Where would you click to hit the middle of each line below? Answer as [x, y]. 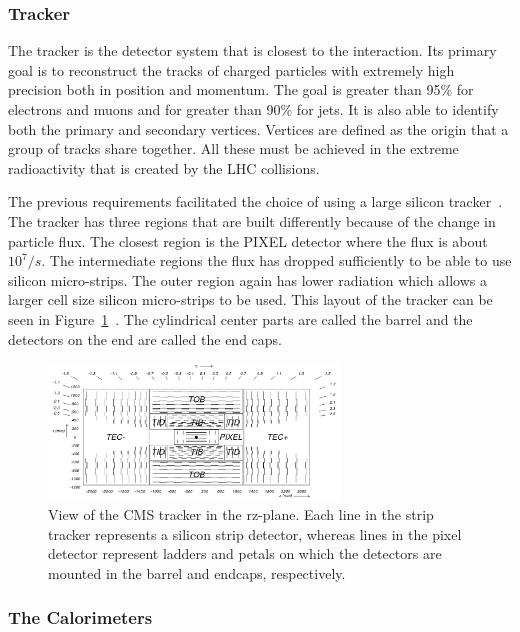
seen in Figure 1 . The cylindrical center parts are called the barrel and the [240, 318]
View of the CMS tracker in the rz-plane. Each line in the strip [241, 514]
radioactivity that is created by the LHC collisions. [164, 167]
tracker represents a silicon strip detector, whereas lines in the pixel [255, 533]
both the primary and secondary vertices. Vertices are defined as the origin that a [258, 128]
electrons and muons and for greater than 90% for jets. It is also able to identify [253, 109]
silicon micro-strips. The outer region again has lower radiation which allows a [247, 279]
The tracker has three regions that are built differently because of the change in [252, 220]
